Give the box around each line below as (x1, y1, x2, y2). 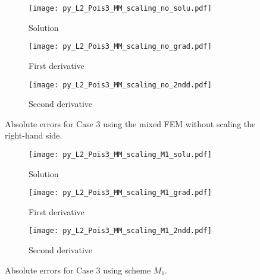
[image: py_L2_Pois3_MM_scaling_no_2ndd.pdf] (29, 80, 212, 89)
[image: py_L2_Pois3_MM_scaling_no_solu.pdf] (29, 4, 212, 12)
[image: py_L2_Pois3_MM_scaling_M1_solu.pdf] (29, 150, 212, 159)
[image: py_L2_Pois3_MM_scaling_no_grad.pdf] (29, 42, 212, 51)
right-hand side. (5, 129, 62, 141)
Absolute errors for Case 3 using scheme (5, 263, 151, 276)
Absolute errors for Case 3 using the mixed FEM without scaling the (5, 117, 256, 130)
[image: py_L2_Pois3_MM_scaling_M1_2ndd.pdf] (29, 226, 212, 235)
